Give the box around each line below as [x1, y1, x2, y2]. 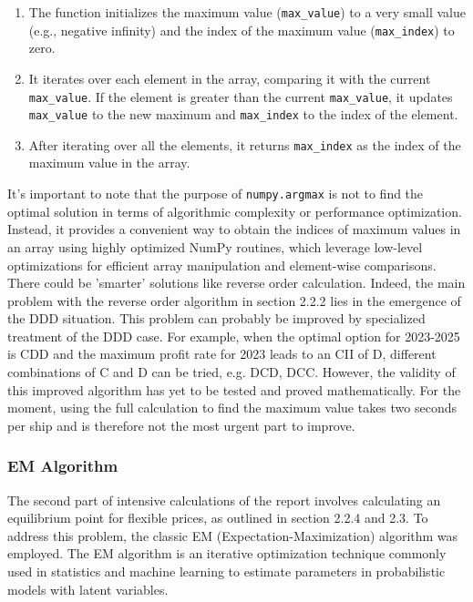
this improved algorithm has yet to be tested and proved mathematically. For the [7, 380, 461, 399]
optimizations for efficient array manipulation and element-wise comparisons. [7, 255, 437, 274]
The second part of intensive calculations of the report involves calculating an [7, 490, 441, 509]
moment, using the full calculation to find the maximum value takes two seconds [7, 398, 457, 417]
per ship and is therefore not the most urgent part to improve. [7, 415, 355, 434]
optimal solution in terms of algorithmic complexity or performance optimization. [7, 201, 462, 220]
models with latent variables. [7, 579, 169, 598]
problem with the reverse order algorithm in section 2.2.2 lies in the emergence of [7, 291, 461, 310]
